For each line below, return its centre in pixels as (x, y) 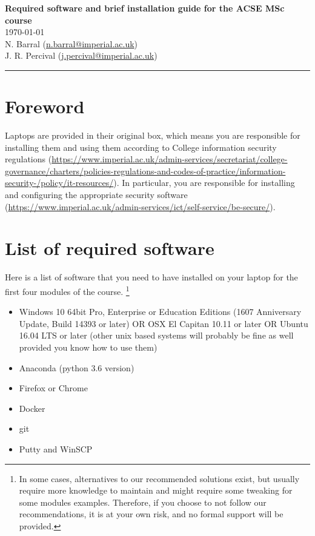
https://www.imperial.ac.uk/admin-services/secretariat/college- (170, 159)
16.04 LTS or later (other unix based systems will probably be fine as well (156, 335)
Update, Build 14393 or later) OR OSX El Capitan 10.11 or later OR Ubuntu (164, 323)
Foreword (45, 106)
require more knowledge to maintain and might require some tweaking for (156, 490)
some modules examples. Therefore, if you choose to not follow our (143, 502)
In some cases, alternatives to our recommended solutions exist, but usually (159, 478)
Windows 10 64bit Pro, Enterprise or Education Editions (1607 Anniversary (160, 312)
